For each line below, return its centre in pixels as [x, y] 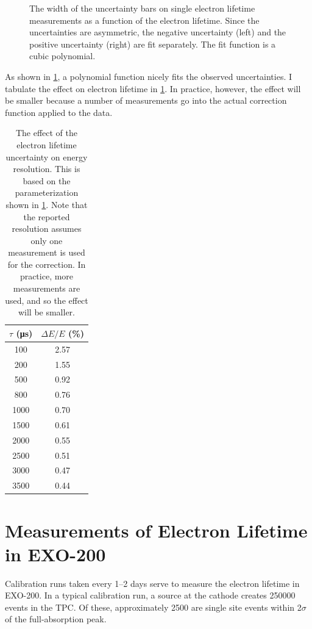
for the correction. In [47, 264]
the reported [47, 216]
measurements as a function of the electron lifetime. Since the [144, 20]
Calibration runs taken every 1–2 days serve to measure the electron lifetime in [152, 583]
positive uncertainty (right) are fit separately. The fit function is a [153, 44]
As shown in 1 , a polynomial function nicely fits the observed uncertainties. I [149, 76]
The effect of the [47, 133]
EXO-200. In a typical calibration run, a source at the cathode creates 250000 [150, 595]
